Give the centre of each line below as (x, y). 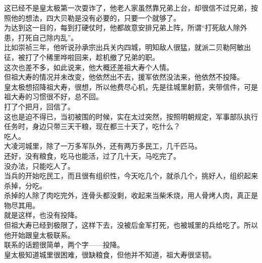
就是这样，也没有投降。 (43, 215)
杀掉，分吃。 (25, 185)
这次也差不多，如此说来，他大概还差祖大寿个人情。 (89, 67)
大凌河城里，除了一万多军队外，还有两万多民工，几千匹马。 (103, 146)
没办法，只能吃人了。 (39, 166)
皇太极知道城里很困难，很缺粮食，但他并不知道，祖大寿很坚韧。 (110, 254)
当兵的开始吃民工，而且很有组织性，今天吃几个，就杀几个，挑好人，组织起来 (131, 176)
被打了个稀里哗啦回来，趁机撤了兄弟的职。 (88, 57)
